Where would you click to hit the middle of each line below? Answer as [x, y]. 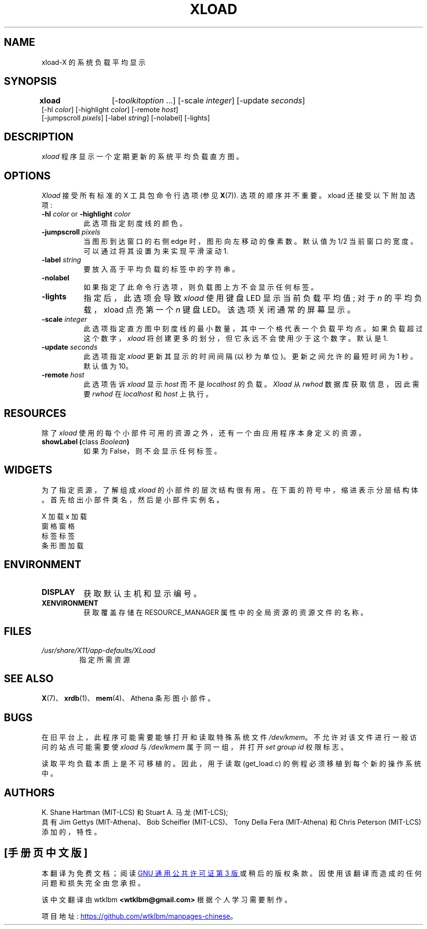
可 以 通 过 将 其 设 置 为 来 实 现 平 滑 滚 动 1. [156, 251]
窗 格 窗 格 [58, 526]
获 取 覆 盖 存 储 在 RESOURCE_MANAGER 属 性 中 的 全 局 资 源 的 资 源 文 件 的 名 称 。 [225, 612]
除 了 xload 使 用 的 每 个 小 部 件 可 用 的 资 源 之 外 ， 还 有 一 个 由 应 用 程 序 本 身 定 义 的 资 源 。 [204, 433]
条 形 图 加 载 [63, 545]
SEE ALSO [29, 678]
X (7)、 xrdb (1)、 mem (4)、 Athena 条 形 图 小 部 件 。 [128, 698]
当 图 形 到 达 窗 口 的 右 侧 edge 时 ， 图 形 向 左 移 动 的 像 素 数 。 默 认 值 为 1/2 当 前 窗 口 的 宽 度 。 [250, 241]
